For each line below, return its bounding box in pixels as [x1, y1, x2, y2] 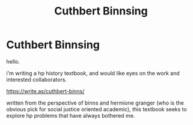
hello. [6, 58, 20, 65]
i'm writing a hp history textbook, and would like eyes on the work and [6, 69, 180, 76]
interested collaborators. [6, 76, 67, 83]
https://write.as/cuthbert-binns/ [6, 87, 85, 94]
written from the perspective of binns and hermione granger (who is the [6, 99, 185, 106]
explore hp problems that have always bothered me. [6, 112, 135, 119]
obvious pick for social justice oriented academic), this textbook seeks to [6, 105, 188, 112]
